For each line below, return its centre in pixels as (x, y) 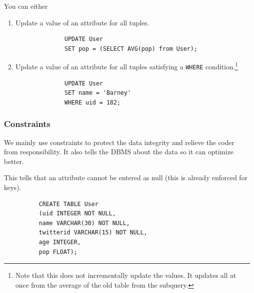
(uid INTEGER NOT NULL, (77, 214)
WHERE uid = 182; (93, 102)
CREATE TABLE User (69, 204)
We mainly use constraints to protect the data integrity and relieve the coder (119, 142)
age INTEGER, (60, 242)
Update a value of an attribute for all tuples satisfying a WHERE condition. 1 (127, 66)
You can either (26, 6)
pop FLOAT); (58, 252)
